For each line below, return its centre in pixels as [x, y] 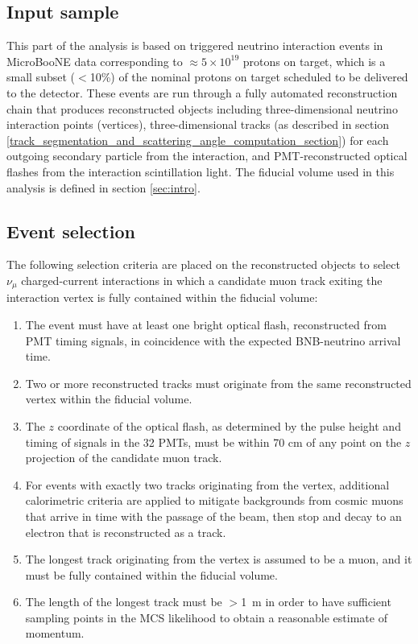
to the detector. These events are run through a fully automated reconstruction [202, 92]
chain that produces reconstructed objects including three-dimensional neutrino [202, 108]
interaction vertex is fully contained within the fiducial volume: [162, 297]
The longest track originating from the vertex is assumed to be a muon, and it [219, 559]
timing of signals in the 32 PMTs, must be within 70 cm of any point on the [213, 442]
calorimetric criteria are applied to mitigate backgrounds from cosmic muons [214, 500]
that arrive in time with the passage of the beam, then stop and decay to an [213, 516]
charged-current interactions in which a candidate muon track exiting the [202, 280]
